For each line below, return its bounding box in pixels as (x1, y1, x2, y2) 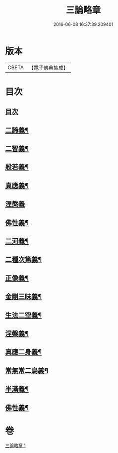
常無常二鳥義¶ (5, 366, 49, 375)
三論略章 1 (5, 443, 26, 449)
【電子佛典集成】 (28, 64, 68, 71)
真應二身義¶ (5, 348, 42, 356)
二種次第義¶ (5, 255, 42, 264)
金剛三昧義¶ (5, 293, 42, 301)
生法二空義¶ (5, 311, 42, 319)
